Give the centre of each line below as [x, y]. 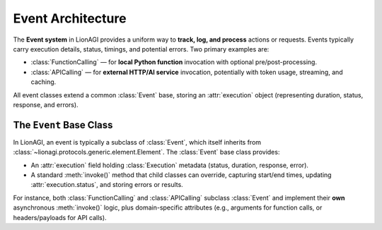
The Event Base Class [63, 125]
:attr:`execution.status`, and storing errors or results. [107, 185]
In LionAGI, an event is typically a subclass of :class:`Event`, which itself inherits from [137, 142]
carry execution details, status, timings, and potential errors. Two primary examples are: [141, 49]
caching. [44, 82]
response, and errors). [46, 104]
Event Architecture [70, 18]
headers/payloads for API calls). [60, 217]
